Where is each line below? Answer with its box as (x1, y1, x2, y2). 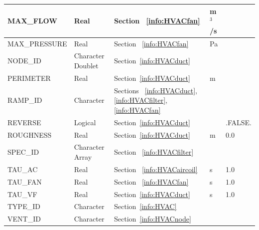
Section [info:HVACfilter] (114, 147, 194, 157)
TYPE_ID (7, 201, 40, 212)
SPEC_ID (7, 147, 39, 157)
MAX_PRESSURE (7, 38, 67, 48)
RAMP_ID (7, 95, 42, 105)
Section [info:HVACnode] (114, 214, 191, 224)
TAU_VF (7, 189, 37, 199)
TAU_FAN (7, 176, 42, 187)
